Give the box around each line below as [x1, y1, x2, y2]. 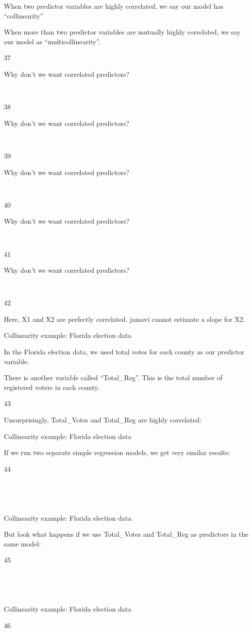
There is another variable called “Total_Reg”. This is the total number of [4, 372, 223, 383]
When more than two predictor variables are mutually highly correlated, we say [4, 27, 241, 37]
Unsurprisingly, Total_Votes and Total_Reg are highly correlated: [4, 415, 202, 425]
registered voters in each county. [4, 382, 100, 392]
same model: [4, 538, 41, 548]
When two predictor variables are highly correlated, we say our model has [4, 1, 223, 11]
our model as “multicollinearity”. [4, 36, 101, 46]
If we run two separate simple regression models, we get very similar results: [4, 447, 230, 457]
